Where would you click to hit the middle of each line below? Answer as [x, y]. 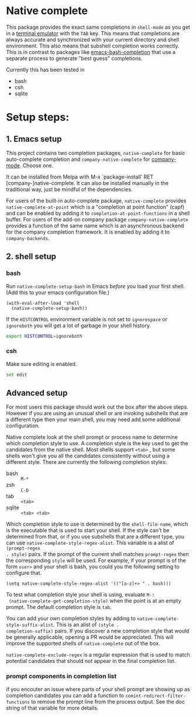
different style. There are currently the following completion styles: [87, 462]
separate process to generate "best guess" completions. [74, 58]
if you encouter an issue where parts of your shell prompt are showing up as [98, 689]
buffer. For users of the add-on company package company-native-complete [97, 219]
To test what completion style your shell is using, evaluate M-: [80, 595]
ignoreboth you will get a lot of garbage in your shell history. [78, 325]
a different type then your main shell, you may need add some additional [93, 420]
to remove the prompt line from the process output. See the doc [108, 701]
